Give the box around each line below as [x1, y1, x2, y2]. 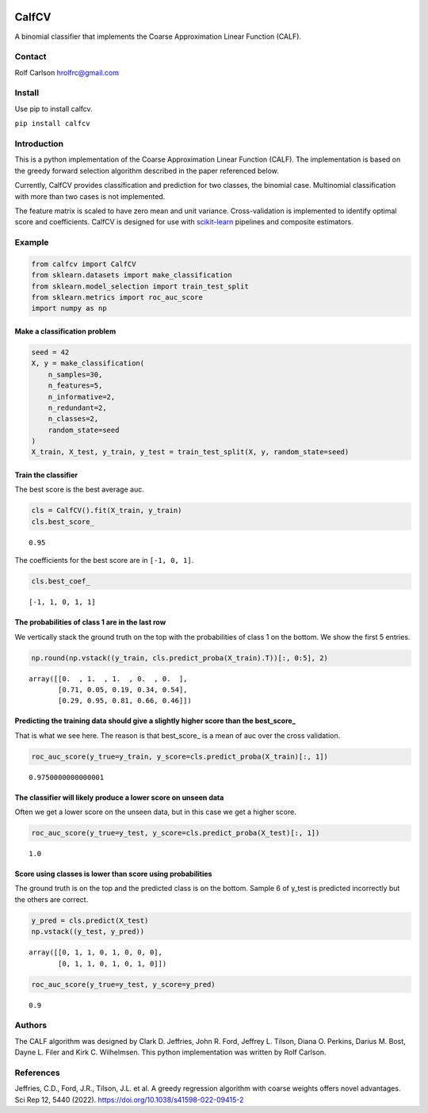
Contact [14, 52, 47, 63]
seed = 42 [31, 347, 70, 357]
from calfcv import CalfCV [31, 259, 136, 269]
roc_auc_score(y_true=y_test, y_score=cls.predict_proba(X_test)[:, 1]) [31, 828, 320, 838]
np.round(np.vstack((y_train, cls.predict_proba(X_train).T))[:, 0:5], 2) [31, 653, 329, 662]
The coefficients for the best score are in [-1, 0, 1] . [14, 556, 194, 565]
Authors [14, 1019, 48, 1031]
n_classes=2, [48, 415, 99, 423]
